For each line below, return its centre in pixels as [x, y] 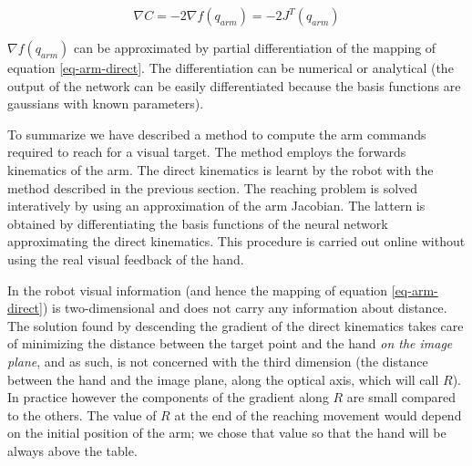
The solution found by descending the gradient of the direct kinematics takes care [236, 325]
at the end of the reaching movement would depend [318, 414]
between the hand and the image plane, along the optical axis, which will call [223, 379]
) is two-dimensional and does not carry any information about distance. [245, 308]
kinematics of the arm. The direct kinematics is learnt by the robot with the [221, 169]
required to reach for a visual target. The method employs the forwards [207, 152]
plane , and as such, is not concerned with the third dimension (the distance [218, 361]
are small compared [401, 397]
